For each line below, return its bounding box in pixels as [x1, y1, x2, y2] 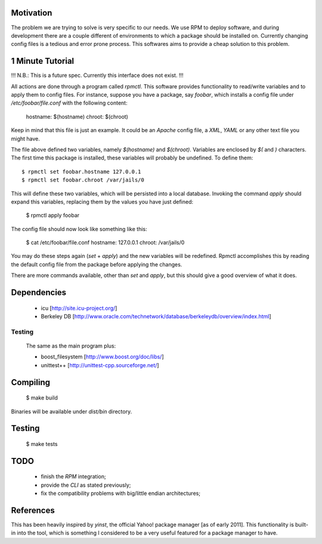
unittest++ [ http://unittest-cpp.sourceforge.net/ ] [41, 361, 159, 368]
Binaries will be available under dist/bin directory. [11, 408, 132, 415]
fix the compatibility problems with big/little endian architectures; [41, 490, 201, 497]
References [11, 505, 55, 515]
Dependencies [11, 287, 67, 298]
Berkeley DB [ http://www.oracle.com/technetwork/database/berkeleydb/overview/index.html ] [41, 313, 271, 320]
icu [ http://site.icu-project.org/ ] [41, 305, 117, 312]
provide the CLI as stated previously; [41, 481, 131, 488]
